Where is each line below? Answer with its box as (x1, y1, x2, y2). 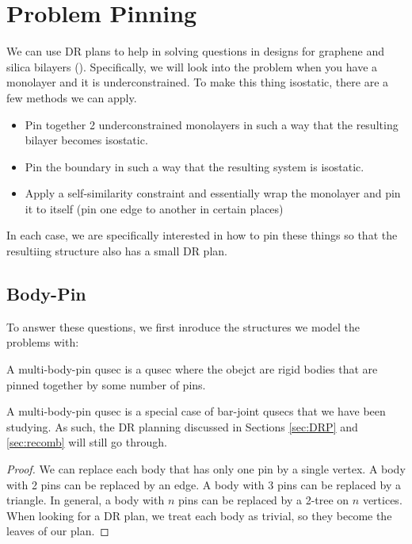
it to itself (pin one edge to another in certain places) (25, 200, 284, 216)
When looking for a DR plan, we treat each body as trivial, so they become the (6, 507, 392, 523)
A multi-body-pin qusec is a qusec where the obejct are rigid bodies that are (6, 361, 378, 377)
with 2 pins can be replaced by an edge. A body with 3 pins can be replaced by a (6, 476, 402, 492)
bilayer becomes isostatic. (25, 132, 148, 148)
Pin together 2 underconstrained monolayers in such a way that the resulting (25, 116, 399, 132)
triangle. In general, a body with (6, 492, 165, 508)
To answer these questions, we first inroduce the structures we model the (6, 318, 360, 335)
